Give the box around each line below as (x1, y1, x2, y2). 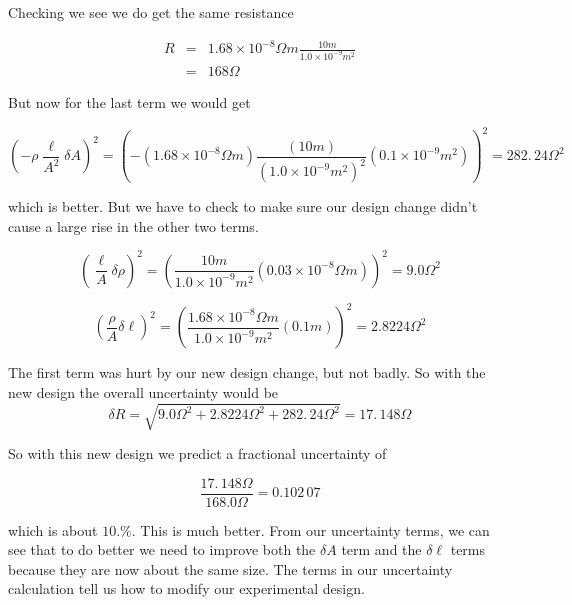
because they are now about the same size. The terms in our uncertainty (8, 558, 453, 579)
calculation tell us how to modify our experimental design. (8, 578, 365, 599)
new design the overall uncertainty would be (8, 381, 279, 402)
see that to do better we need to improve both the (8, 539, 316, 560)
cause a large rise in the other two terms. (8, 215, 259, 236)
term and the (341, 539, 422, 560)
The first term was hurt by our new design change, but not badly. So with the (8, 362, 486, 383)
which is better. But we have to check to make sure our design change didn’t (8, 196, 478, 217)
